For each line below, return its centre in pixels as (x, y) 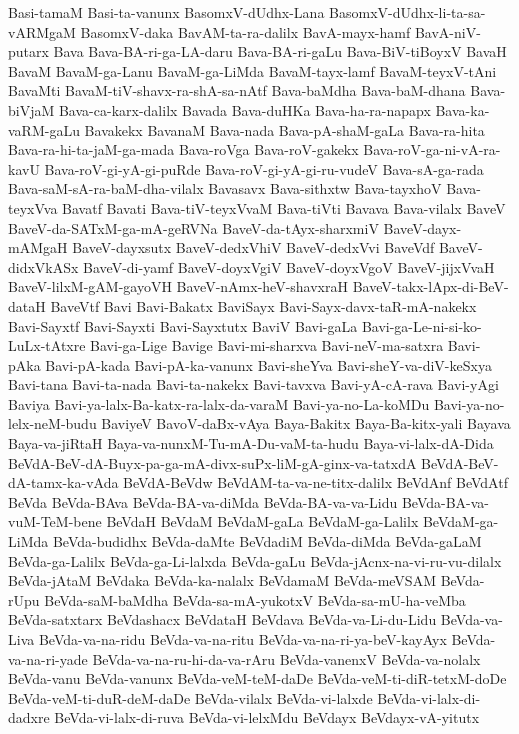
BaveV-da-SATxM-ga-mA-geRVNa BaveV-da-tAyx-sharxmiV (193, 227)
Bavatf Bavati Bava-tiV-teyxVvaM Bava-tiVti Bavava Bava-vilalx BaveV (284, 207)
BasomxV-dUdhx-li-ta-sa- (407, 12)
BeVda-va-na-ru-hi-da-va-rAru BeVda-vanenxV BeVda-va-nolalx (286, 658)
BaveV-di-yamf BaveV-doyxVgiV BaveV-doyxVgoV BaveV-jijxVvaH (289, 266)
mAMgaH (38, 247)
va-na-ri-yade (48, 658)
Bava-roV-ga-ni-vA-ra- (432, 149)
